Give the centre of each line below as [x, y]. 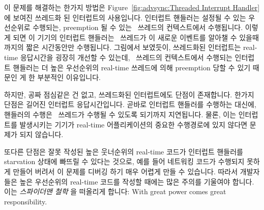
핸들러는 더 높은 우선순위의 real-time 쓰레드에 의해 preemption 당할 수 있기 [132, 67]
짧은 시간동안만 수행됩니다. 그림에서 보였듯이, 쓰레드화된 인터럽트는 [134, 47]
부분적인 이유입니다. [69, 77]
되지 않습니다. [41, 134]
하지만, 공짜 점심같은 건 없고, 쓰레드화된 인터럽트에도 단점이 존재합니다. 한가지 [129, 94]
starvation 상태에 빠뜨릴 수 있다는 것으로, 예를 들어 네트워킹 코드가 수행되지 [124, 161]
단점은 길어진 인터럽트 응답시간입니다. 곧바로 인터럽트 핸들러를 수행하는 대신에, [130, 104]
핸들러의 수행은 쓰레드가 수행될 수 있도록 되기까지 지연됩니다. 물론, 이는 [120, 114]
